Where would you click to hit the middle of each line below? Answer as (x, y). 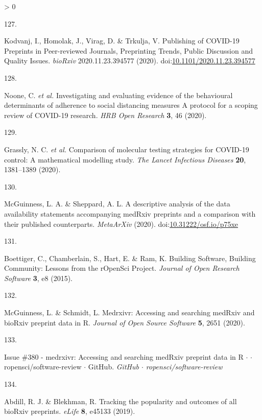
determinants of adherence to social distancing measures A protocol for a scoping (131, 105)
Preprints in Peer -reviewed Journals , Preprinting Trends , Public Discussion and (128, 50)
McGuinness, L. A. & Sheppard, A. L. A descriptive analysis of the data (117, 204)
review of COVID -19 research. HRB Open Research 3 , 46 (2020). (105, 115)
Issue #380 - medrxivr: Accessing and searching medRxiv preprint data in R (124, 356)
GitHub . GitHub (113, 367)
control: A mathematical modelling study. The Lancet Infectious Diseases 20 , (125, 159)
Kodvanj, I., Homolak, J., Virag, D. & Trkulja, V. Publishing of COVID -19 (122, 41)
